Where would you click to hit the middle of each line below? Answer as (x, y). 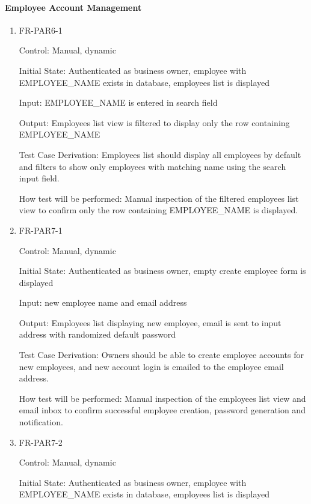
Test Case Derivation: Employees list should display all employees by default (160, 154)
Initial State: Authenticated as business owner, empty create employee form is (162, 271)
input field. (39, 178)
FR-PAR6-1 (41, 30)
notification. (41, 422)
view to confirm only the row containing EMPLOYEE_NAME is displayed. (159, 210)
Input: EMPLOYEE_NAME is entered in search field (118, 102)
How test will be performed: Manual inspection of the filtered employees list (159, 198)
